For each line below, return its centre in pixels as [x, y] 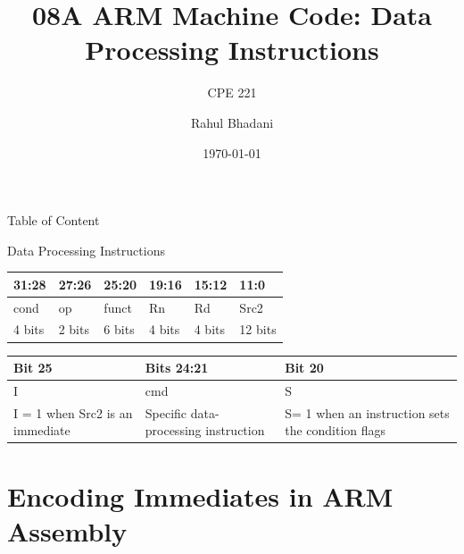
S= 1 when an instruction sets [367, 412]
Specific [166, 412]
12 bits [258, 329]
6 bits [119, 329]
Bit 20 [304, 368]
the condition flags [336, 430]
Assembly [67, 530]
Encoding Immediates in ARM [200, 495]
